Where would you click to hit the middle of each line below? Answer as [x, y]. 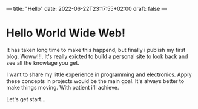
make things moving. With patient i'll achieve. [63, 87]
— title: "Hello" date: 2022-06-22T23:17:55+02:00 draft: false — [87, 9]
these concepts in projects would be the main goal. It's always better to [95, 81]
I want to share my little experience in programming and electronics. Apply [99, 74]
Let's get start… [26, 99]
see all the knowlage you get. [43, 62]
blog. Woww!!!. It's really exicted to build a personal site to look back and [97, 56]
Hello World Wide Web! [66, 33]
